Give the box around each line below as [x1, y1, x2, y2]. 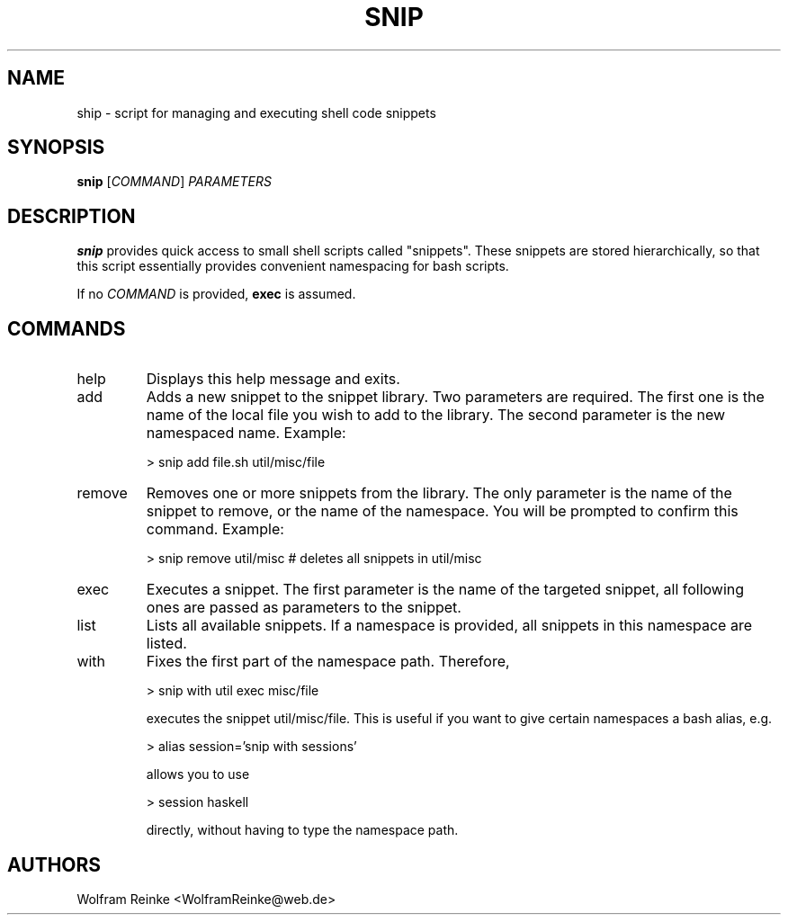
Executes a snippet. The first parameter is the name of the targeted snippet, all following [146, 580, 745, 599]
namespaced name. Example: [146, 424, 346, 443]
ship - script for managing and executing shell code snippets [76, 104, 436, 121]
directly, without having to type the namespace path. [146, 822, 459, 838]
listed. [146, 634, 187, 653]
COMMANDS [7, 317, 126, 340]
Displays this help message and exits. [146, 370, 400, 389]
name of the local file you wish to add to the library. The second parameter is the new [146, 406, 726, 425]
